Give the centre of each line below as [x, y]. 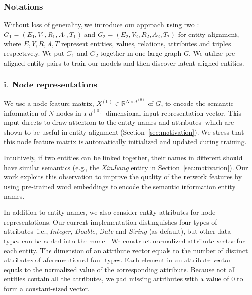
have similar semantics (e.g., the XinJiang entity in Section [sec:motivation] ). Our [126, 167]
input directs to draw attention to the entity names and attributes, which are [119, 122]
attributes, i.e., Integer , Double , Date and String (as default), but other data [118, 231]
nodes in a [71, 113]
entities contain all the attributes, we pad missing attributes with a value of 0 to [124, 279]
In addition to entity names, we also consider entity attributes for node [110, 212]
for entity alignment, [209, 34]
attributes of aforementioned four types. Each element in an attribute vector [118, 260]
